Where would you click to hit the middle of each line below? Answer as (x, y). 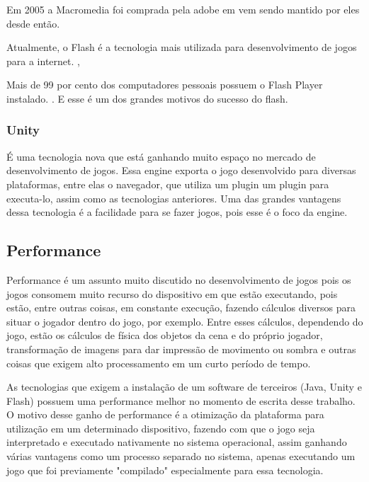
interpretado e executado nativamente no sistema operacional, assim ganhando (177, 442)
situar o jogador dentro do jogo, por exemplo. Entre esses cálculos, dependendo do (185, 321)
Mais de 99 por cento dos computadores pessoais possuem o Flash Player (165, 85)
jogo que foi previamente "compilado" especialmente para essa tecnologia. (165, 470)
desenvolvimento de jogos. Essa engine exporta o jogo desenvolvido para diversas (181, 170)
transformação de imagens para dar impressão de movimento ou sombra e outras (181, 349)
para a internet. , (43, 61)
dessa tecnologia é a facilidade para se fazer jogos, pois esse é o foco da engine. (177, 212)
